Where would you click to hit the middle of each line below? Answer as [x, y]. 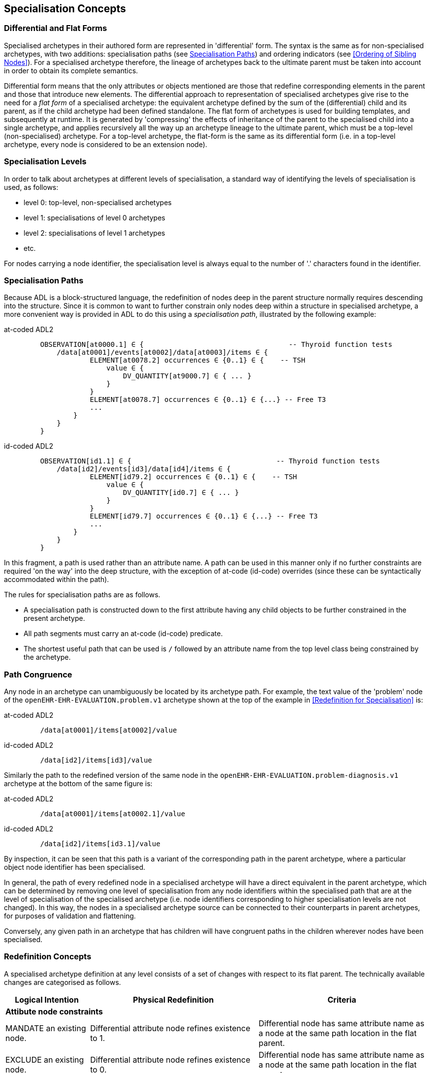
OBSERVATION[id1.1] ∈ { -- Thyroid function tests [210, 461]
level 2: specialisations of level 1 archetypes [94, 233]
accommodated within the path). [57, 580]
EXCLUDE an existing [45, 1059]
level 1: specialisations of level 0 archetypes [95, 217]
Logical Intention [47, 999]
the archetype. [47, 657]
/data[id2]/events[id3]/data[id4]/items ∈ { [144, 469]
